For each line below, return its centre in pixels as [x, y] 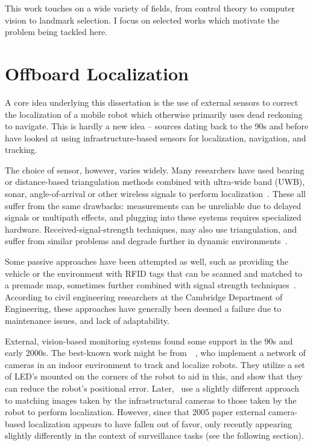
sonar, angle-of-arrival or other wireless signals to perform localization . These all [155, 194]
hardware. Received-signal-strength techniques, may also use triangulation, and [151, 229]
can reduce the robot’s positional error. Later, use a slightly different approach [152, 388]
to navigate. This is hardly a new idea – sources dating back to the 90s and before [157, 126]
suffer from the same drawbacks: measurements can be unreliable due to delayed [153, 205]
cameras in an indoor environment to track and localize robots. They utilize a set [155, 364]
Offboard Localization [97, 73]
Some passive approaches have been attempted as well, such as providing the [147, 261]
